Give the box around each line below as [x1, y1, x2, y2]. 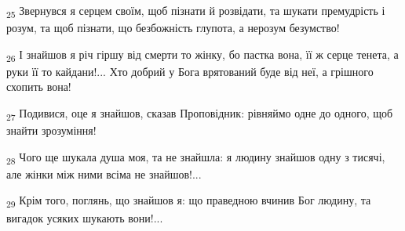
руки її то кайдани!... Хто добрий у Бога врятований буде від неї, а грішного [6, 63, 374, 79]
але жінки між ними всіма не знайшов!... [6, 165, 202, 182]
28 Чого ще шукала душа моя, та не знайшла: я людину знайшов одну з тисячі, [6, 148, 385, 167]
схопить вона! [6, 78, 71, 95]
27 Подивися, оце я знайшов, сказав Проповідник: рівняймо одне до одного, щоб [6, 105, 393, 123]
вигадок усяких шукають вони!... [6, 209, 163, 226]
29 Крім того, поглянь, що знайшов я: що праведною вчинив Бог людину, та [6, 192, 371, 211]
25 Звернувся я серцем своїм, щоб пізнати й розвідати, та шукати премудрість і [6, 2, 385, 20]
